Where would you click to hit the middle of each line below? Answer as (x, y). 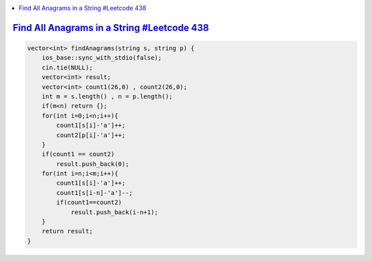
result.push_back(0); (93, 164)
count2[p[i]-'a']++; (91, 135)
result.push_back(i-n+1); (114, 212)
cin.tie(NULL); (67, 67)
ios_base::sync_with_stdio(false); (102, 58)
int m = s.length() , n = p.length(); (107, 96)
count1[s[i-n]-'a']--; (95, 192)
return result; (67, 231)
